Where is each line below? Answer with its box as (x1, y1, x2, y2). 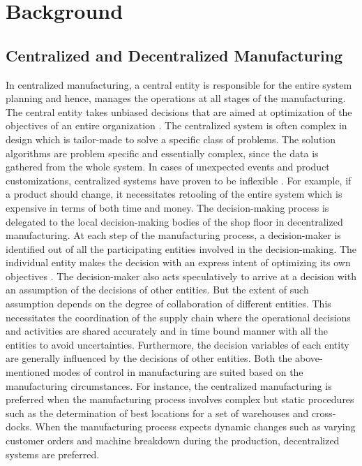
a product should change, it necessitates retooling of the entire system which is (6, 187, 342, 201)
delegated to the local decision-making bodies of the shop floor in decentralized (6, 214, 343, 228)
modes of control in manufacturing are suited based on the (53, 365, 303, 379)
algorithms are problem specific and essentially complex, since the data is (6, 145, 319, 160)
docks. (6, 419, 32, 434)
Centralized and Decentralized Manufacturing (6, 44, 343, 66)
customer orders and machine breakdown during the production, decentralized (6, 433, 340, 448)
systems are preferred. (6, 446, 100, 461)
